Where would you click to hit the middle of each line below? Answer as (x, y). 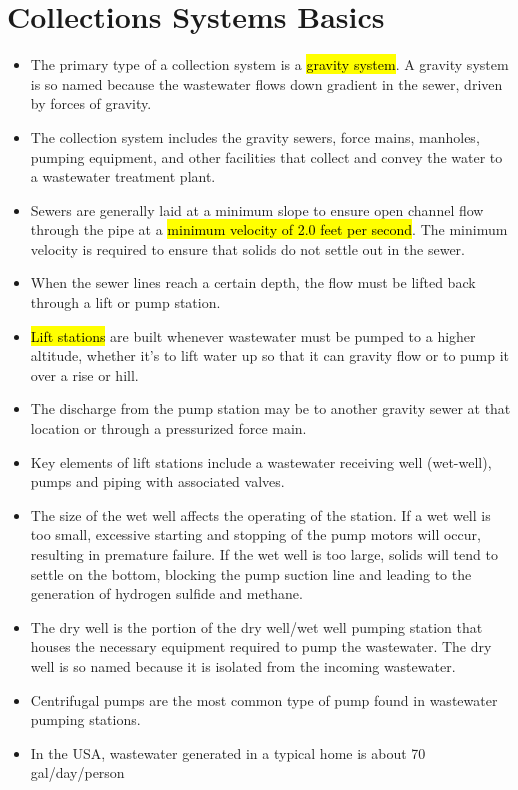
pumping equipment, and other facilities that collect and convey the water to (266, 156)
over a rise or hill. (84, 374)
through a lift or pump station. (125, 302)
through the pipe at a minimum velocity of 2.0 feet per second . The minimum (269, 229)
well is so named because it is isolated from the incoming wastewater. (243, 665)
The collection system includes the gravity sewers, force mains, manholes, (255, 136)
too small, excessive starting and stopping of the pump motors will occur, (255, 534)
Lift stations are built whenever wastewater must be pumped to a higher (253, 335)
